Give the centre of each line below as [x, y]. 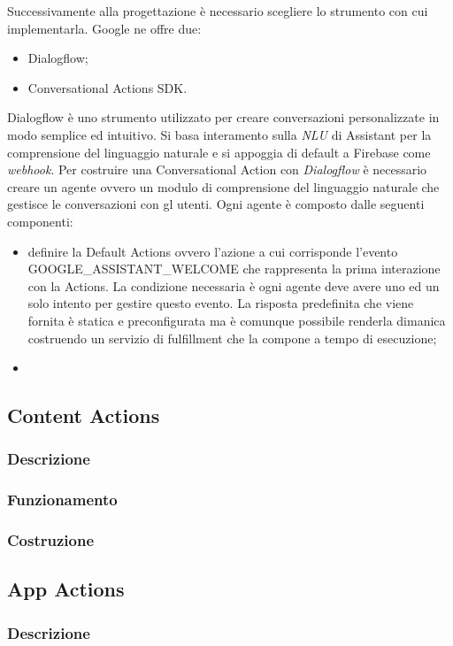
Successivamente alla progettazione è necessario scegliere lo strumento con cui [218, 11]
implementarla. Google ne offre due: [104, 28]
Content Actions [84, 415]
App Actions [66, 589]
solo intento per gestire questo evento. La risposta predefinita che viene [221, 303]
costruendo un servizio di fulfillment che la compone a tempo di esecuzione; [232, 338]
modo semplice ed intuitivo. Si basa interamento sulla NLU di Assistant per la [219, 134]
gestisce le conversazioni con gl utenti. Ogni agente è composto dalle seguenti [216, 204]
